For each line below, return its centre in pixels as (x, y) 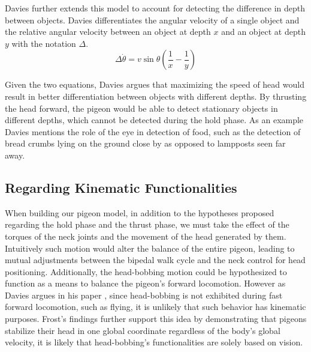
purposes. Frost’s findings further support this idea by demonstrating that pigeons (156, 319)
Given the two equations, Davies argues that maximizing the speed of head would (155, 84)
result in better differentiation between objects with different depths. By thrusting (156, 96)
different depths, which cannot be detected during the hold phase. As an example (154, 120)
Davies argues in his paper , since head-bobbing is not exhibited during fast (144, 295)
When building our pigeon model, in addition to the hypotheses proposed (140, 212)
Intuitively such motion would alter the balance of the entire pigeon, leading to (150, 248)
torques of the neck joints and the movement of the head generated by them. (146, 236)
